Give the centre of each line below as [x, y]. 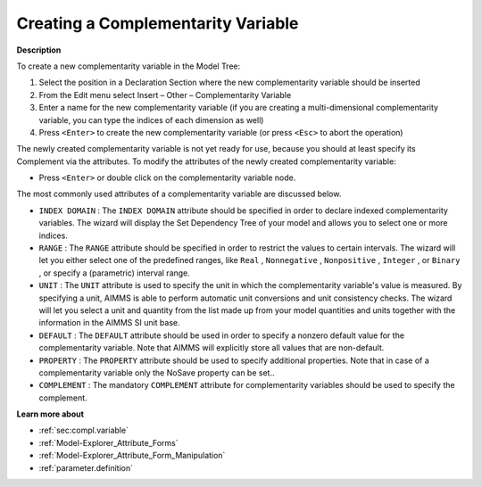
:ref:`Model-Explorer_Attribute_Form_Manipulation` [132, 456]
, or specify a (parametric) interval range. [115, 273]
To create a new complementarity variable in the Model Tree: [129, 66]
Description [39, 50]
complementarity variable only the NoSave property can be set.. [157, 372]
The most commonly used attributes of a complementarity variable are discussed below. [179, 194]
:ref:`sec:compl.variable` [84, 430]
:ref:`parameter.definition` [86, 467]
